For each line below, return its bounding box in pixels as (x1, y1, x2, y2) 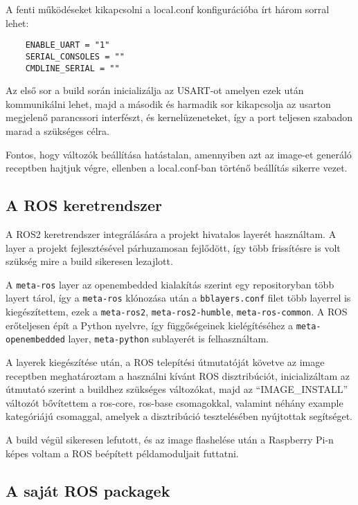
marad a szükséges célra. (6, 123, 109, 138)
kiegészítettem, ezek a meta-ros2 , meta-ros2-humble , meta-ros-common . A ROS (6, 304, 348, 319)
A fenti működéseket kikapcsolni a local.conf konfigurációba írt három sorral (6, 2, 330, 16)
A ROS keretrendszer (6, 194, 163, 216)
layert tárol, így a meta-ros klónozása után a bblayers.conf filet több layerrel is (6, 291, 351, 305)
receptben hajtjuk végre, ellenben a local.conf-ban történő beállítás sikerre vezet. (6, 160, 348, 175)
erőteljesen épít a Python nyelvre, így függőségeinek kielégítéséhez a (6, 318, 294, 332)
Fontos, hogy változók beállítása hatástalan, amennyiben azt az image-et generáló (6, 147, 352, 161)
